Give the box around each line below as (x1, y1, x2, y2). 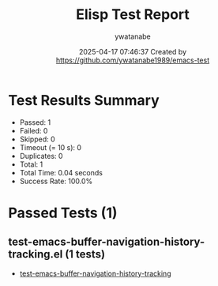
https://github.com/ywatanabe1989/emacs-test (55, 55, 210, 65)
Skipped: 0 (19, 134, 55, 144)
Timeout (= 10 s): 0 (19, 142, 81, 152)
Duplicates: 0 (19, 151, 63, 160)
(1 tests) (64, 247, 105, 262)
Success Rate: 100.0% (19, 176, 93, 186)
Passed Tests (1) (8, 204, 118, 222)
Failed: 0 (19, 126, 48, 135)
